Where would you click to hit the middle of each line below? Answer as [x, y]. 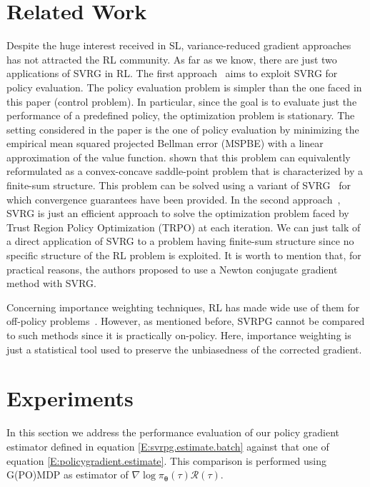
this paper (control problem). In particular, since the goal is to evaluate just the [182, 101]
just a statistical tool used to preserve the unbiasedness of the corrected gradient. [184, 349]
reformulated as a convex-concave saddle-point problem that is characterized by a [185, 171]
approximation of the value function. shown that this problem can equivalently [179, 157]
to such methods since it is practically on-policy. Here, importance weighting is [179, 335]
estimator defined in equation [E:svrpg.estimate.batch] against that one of [168, 446]
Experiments [70, 398]
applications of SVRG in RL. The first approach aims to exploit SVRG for [172, 73]
